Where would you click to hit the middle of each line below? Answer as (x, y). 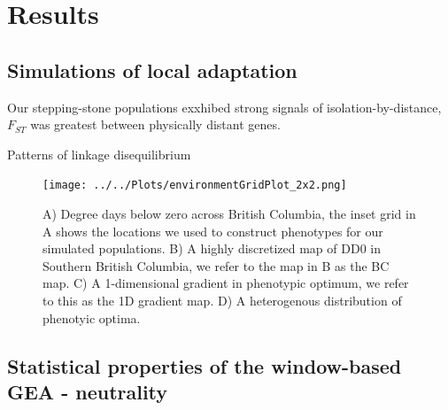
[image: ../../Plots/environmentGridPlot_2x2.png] (195, 186)
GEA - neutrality (88, 391)
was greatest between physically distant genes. (155, 124)
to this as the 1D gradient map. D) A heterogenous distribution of (222, 300)
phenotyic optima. (92, 317)
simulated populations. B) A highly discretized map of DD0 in (212, 248)
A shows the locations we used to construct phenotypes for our (213, 231)
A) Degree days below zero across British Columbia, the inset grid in (229, 214)
